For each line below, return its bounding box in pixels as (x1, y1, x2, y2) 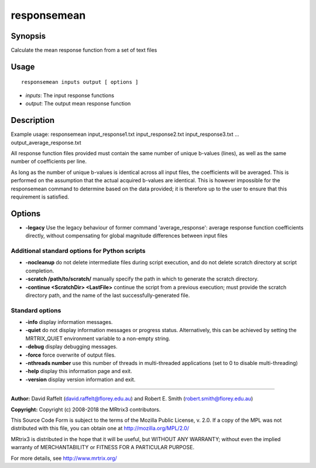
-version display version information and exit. (25, 375, 136, 383)
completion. (25, 267, 54, 274)
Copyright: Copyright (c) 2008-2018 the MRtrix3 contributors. (11, 406, 161, 413)
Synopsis (11, 31, 46, 41)
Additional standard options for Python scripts (11, 247, 146, 255)
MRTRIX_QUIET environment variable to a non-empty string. (25, 334, 171, 342)
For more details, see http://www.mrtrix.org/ (11, 455, 117, 462)
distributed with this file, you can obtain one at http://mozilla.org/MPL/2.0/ (11, 425, 190, 432)
